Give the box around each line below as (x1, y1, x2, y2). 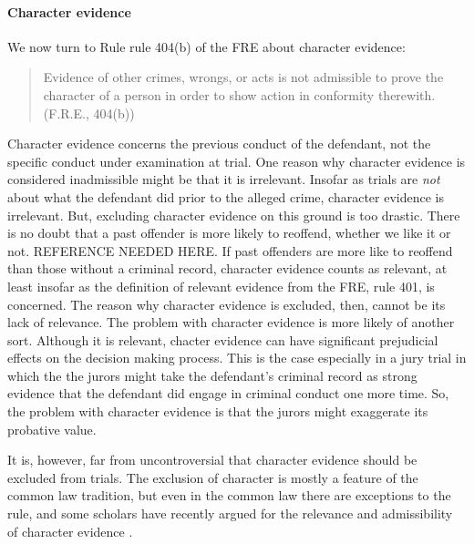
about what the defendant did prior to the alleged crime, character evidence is (7, 187, 444, 206)
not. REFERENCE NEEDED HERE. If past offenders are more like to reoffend (7, 241, 453, 260)
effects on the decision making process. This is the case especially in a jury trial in (7, 348, 467, 367)
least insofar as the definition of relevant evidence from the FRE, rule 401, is (7, 276, 435, 295)
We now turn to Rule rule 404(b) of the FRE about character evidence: (7, 36, 406, 56)
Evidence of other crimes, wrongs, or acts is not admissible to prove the (43, 67, 444, 87)
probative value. (7, 419, 97, 438)
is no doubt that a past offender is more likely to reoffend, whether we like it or (7, 223, 451, 242)
